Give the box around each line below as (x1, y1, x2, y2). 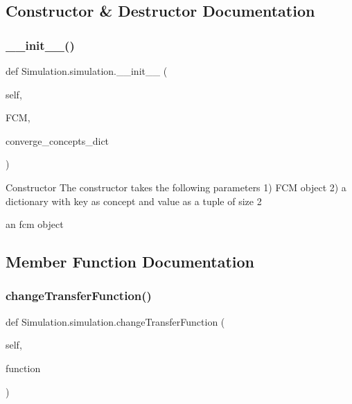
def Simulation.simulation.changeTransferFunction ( (6, 314, 225, 328)
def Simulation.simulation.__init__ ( (6, 64, 168, 78)
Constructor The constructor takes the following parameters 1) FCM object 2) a (6, 179, 346, 194)
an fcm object (6, 217, 64, 231)
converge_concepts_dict (6, 133, 109, 148)
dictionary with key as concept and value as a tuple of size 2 (6, 193, 262, 208)
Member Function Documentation (6, 251, 255, 272)
